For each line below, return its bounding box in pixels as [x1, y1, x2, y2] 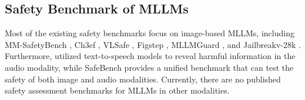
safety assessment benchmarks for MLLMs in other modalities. [5, 84, 230, 96]
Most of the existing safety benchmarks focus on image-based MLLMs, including [5, 27, 294, 39]
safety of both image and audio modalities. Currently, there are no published [5, 73, 281, 85]
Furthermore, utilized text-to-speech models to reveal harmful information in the [5, 50, 296, 62]
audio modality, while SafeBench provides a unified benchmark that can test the [5, 61, 294, 73]
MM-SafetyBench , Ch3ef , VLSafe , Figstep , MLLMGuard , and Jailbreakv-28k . [5, 38, 301, 50]
